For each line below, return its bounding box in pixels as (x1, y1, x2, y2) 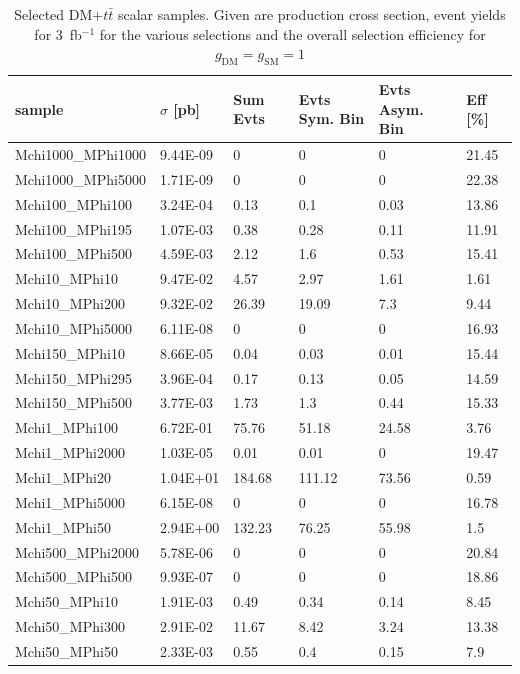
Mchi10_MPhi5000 (15, 317, 132, 338)
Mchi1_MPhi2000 (15, 442, 125, 463)
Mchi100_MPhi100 (15, 193, 132, 214)
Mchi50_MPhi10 (15, 591, 118, 612)
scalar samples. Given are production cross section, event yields (117, 4, 506, 24)
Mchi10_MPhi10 (15, 268, 118, 289)
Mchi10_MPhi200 (15, 293, 125, 314)
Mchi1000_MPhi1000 (15, 144, 146, 165)
